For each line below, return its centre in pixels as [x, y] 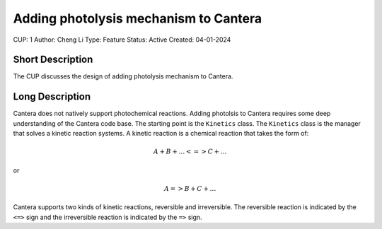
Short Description [53, 60]
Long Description [52, 96]
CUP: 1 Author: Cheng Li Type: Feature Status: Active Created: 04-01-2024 [122, 40]
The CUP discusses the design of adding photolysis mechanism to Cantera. [123, 76]
